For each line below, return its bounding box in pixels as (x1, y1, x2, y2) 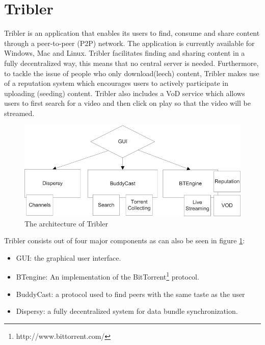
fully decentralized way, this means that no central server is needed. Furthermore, (4, 57, 259, 68)
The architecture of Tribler (24, 218, 108, 228)
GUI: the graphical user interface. (16, 252, 121, 263)
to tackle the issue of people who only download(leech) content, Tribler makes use (4, 67, 259, 78)
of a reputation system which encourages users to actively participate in (4, 78, 228, 88)
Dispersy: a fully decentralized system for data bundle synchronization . (16, 306, 238, 316)
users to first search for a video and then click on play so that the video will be (4, 98, 251, 108)
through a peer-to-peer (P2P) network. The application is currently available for (4, 37, 255, 48)
